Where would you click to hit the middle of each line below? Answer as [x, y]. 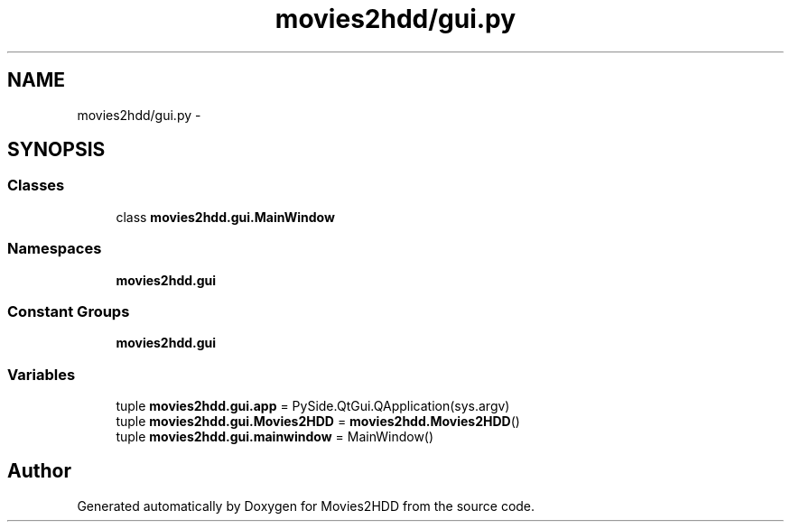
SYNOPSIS [56, 150]
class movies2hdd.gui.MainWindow [225, 217]
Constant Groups [69, 311]
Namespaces [55, 249]
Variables [42, 374]
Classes [36, 186]
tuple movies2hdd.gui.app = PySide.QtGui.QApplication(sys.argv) [313, 406]
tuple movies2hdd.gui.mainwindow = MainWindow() [275, 437]
